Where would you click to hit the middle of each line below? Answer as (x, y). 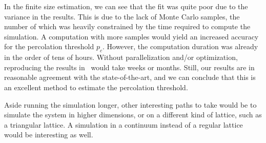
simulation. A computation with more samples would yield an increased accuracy (131, 36)
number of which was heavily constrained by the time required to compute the (127, 26)
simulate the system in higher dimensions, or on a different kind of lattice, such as (133, 115)
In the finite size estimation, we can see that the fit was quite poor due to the (126, 6)
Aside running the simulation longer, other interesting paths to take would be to (130, 104)
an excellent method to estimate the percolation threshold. (96, 87)
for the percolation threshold (49, 46)
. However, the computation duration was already (180, 46)
